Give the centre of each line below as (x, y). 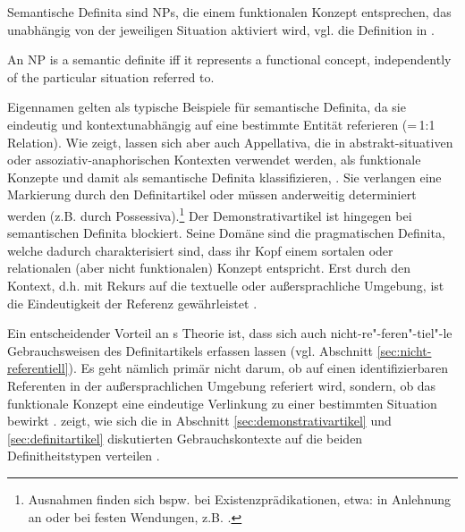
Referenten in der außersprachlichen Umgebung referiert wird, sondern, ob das (222, 385)
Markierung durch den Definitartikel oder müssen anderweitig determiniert (212, 194)
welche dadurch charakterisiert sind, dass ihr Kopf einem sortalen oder (200, 250)
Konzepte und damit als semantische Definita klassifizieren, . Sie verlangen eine (224, 177)
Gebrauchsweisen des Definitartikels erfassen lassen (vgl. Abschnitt (190, 350)
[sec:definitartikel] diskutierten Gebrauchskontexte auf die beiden (185, 438)
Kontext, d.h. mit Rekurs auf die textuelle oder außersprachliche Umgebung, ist (226, 285)
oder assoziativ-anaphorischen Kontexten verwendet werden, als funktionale (214, 160)
